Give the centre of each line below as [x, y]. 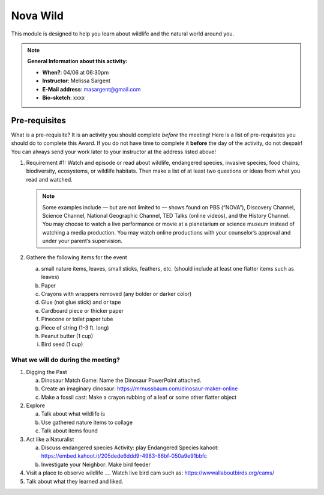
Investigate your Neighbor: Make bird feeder [96, 464]
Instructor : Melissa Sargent [76, 81]
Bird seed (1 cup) [62, 344]
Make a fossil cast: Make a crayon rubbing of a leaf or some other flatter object [139, 397]
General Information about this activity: [77, 61]
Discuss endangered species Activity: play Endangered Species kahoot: [130, 447]
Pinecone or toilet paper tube [77, 319]
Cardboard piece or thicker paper [82, 310]
